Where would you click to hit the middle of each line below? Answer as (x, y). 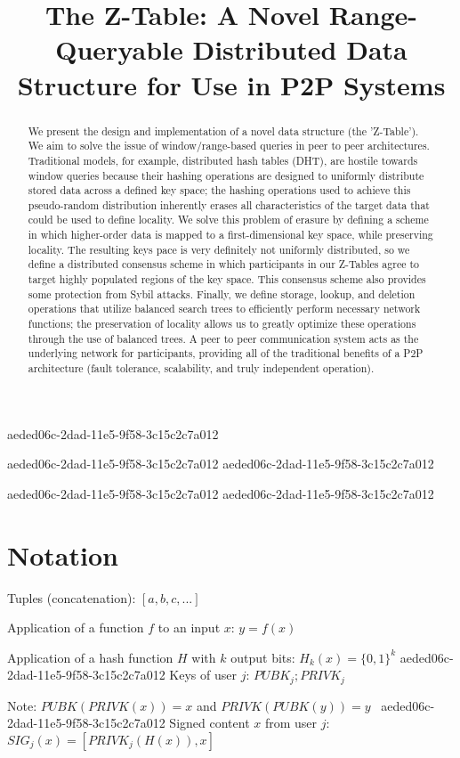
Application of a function (76, 628)
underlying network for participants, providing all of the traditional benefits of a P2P (226, 353)
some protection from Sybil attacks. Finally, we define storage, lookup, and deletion (222, 293)
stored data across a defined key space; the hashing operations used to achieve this (219, 190)
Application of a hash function (90, 657)
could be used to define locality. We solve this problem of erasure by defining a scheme (228, 220)
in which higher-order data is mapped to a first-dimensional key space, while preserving (230, 235)
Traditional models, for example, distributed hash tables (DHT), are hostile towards (223, 160)
